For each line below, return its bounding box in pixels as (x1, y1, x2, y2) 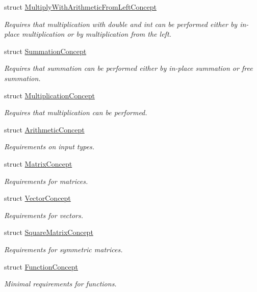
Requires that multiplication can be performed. (4, 107, 147, 118)
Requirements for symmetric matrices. (4, 244, 123, 254)
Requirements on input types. (4, 141, 95, 152)
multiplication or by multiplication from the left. (22, 29, 171, 39)
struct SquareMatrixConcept (4, 227, 93, 237)
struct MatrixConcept (4, 158, 72, 169)
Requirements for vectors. (4, 209, 83, 220)
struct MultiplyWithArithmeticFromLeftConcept (4, 2, 157, 12)
